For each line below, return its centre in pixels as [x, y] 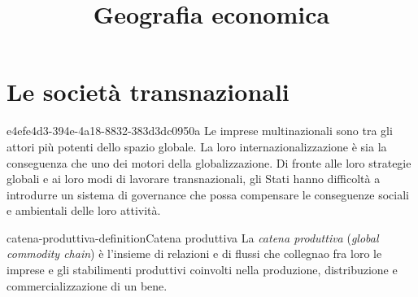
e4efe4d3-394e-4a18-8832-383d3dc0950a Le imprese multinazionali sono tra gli [200, 131]
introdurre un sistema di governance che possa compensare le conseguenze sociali [208, 194]
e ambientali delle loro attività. [84, 210]
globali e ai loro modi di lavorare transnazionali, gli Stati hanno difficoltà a [194, 179]
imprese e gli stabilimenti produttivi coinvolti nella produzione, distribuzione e [202, 270]
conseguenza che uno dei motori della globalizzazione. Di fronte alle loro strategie [209, 162]
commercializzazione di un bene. [87, 285]
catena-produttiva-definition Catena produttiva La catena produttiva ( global [193, 237]
